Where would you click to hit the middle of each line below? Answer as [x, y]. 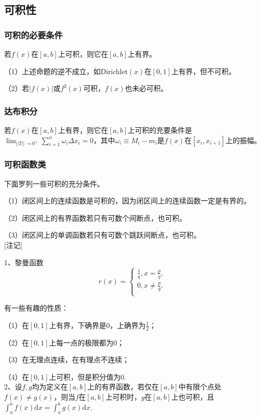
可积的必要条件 [33, 34]
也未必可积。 [146, 88]
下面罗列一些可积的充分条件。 [54, 183]
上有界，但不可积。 [204, 71]
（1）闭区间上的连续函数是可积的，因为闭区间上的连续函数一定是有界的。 [127, 201]
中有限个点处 [200, 387]
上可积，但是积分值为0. [87, 376]
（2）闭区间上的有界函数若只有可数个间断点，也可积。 [95, 217]
